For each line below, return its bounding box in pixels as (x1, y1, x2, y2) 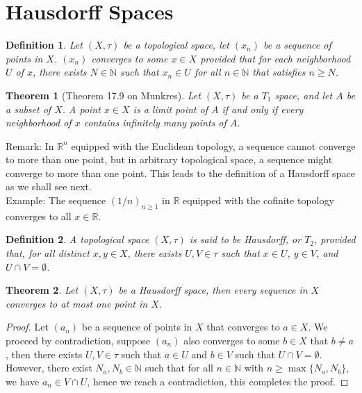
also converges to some (183, 333, 280, 348)
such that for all (145, 360, 213, 375)
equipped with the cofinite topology (183, 193, 334, 208)
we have (6, 374, 40, 388)
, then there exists (6, 346, 83, 361)
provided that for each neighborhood (200, 51, 351, 65)
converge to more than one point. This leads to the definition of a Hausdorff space (6, 165, 355, 180)
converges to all (6, 208, 72, 223)
